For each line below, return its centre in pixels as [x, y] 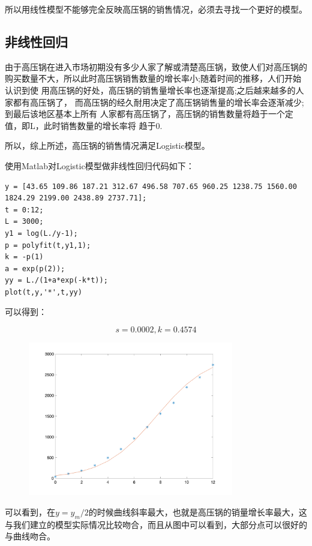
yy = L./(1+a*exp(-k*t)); [56, 280]
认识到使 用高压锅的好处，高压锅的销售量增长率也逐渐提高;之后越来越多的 [150, 90]
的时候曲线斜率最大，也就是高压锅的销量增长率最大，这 [198, 512]
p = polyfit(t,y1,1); [48, 245]
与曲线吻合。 [30, 536]
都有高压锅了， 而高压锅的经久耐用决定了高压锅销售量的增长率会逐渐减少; [158, 102]
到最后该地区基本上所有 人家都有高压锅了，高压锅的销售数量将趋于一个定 [149, 114]
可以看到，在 [30, 512]
